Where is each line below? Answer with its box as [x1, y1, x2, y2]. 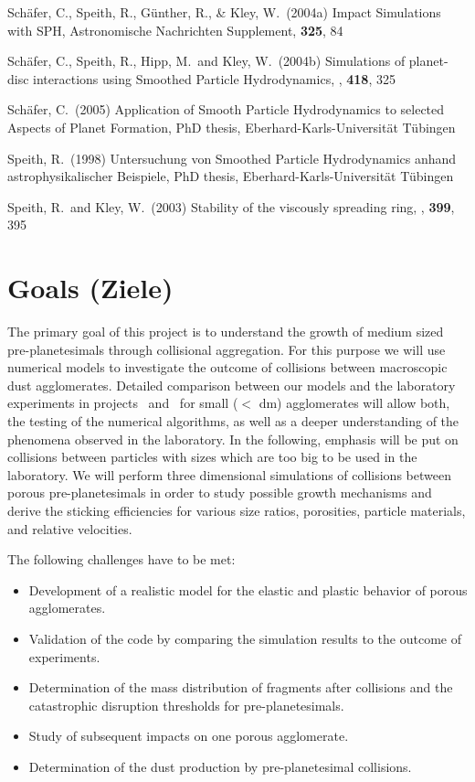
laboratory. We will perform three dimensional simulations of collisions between [7, 465, 451, 484]
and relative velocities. [7, 519, 132, 538]
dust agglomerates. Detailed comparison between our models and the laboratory [7, 375, 456, 394]
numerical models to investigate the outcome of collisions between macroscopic [7, 358, 448, 377]
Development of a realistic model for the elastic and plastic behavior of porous [28, 580, 468, 599]
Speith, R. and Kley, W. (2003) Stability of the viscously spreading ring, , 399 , [7, 197, 455, 216]
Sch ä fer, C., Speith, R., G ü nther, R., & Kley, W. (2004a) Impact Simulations [7, 3, 441, 21]
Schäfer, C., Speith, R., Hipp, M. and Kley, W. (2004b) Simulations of [7, 51, 406, 70]
